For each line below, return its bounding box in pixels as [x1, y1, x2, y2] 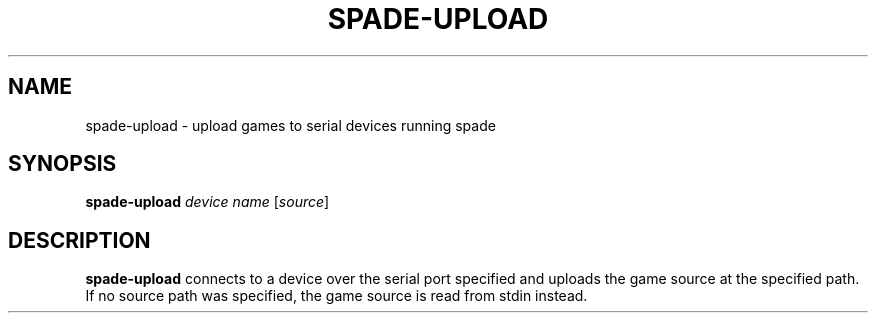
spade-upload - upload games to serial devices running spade [85, 116, 496, 134]
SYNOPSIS [8, 151, 117, 177]
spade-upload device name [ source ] [85, 193, 330, 211]
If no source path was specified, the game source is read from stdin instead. [85, 287, 588, 305]
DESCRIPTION [8, 227, 151, 253]
